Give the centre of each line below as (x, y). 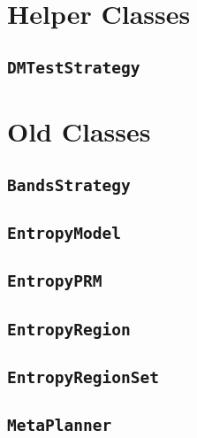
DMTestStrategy (74, 67)
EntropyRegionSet (83, 377)
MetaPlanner (60, 426)
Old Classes (79, 131)
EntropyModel (64, 233)
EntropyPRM (55, 281)
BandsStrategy (69, 185)
